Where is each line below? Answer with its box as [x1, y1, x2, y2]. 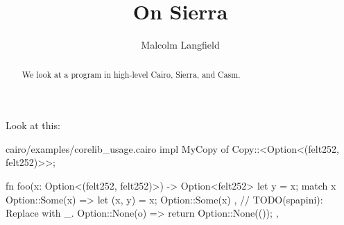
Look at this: [6, 118, 60, 133]
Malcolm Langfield [141, 37, 220, 52]
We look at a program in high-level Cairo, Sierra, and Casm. [21, 68, 241, 80]
